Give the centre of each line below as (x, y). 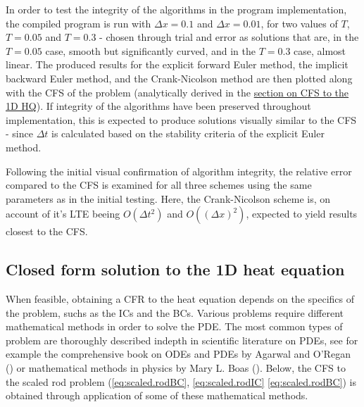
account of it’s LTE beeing (63, 214)
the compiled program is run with (79, 23)
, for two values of (299, 23)
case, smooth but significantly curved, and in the (150, 50)
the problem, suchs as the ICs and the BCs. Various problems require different (175, 312)
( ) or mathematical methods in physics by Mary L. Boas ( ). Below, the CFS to (176, 368)
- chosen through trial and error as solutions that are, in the (229, 37)
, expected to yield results (302, 214)
